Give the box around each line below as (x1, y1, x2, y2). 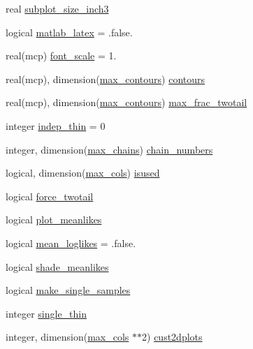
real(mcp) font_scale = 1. (6, 48, 117, 63)
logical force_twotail (6, 188, 94, 203)
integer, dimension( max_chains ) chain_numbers (6, 142, 213, 156)
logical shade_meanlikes (6, 259, 109, 274)
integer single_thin (6, 306, 87, 320)
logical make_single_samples (6, 283, 131, 297)
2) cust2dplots (142, 329, 203, 344)
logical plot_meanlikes (6, 212, 102, 227)
